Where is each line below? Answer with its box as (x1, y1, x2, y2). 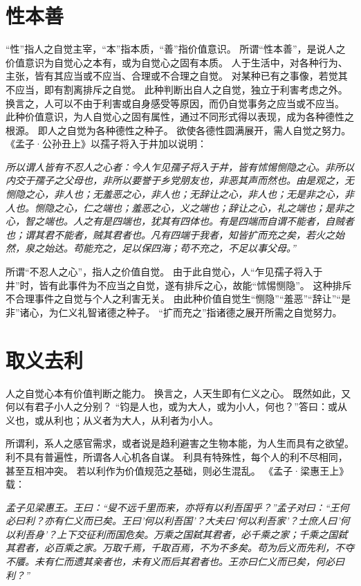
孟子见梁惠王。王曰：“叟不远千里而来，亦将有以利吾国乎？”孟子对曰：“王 (6, 500, 340, 514)
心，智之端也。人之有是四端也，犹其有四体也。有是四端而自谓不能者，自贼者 (6, 214, 354, 228)
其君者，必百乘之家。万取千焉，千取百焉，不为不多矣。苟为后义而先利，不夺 (6, 540, 354, 555)
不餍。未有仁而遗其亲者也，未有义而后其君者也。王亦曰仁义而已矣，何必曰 (6, 554, 344, 569)
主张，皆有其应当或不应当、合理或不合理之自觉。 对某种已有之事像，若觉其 (6, 68, 348, 83)
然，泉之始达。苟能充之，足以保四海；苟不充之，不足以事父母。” (6, 241, 296, 255)
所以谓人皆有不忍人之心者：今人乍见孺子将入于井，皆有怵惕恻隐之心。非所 (6, 159, 344, 174)
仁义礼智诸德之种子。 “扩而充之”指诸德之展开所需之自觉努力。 (58, 304, 342, 319)
